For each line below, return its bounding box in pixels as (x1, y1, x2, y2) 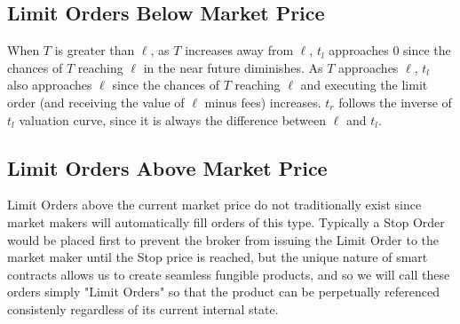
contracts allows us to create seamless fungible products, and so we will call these (7, 265, 450, 283)
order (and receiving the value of (7, 92, 185, 111)
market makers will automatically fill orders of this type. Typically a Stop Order (7, 212, 445, 231)
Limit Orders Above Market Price (7, 154, 328, 181)
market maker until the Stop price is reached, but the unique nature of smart (7, 248, 428, 266)
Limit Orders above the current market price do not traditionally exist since (7, 195, 422, 214)
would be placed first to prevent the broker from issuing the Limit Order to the (7, 230, 440, 249)
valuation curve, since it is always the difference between (19, 110, 327, 129)
